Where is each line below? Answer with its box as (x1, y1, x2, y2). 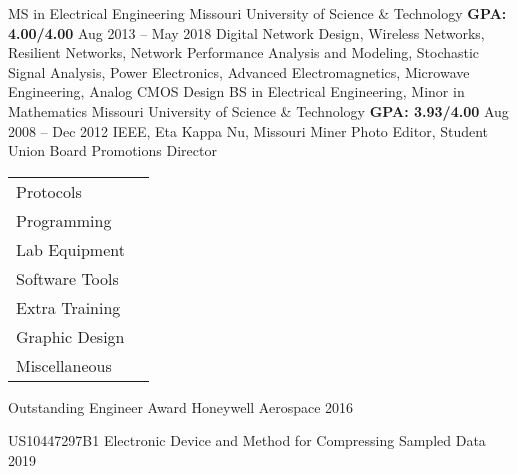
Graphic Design (16, 324, 125, 348)
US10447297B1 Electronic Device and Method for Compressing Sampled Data (8, 430, 486, 451)
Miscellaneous (16, 353, 112, 377)
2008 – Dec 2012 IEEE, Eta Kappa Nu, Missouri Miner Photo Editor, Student (8, 120, 489, 141)
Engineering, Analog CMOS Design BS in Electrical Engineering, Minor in (8, 81, 465, 102)
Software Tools (16, 266, 119, 290)
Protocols (16, 179, 82, 203)
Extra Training (16, 295, 121, 319)
